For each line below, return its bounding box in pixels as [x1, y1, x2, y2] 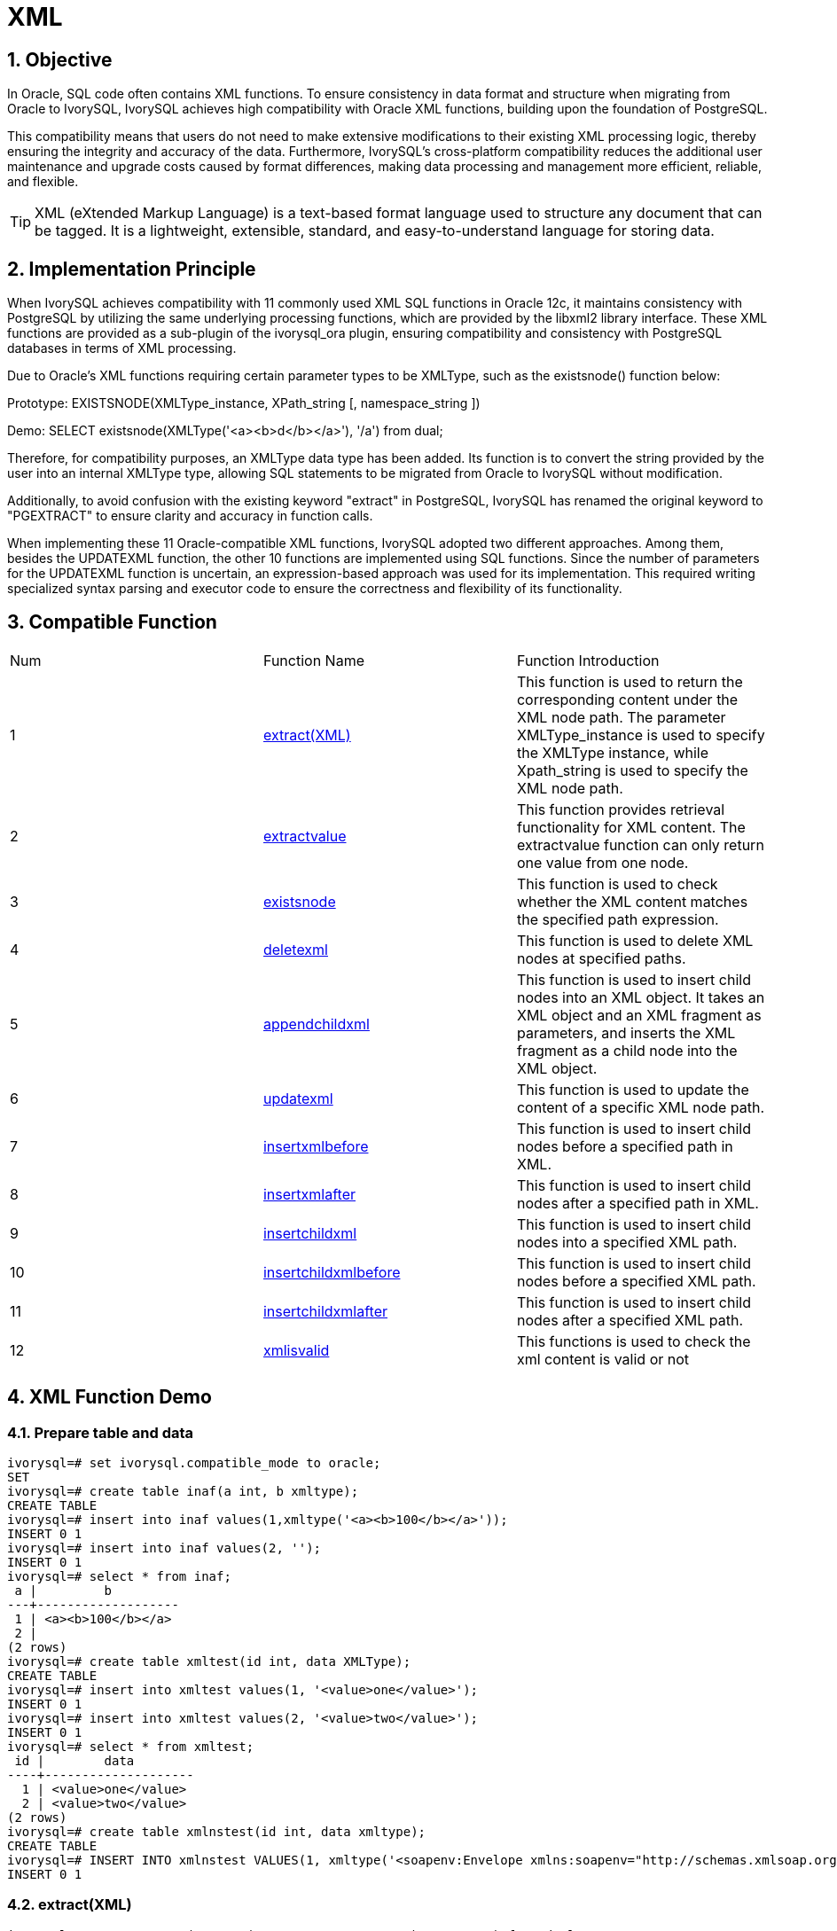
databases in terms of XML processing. [7, 340, 237, 356]
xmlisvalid [262, 1341, 330, 1359]
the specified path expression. [516, 910, 719, 928]
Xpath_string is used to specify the [516, 761, 748, 779]
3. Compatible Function [7, 611, 217, 634]
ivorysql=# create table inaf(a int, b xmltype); [7, 1484, 359, 1499]
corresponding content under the [516, 690, 739, 708]
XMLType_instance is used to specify [516, 725, 765, 744]
